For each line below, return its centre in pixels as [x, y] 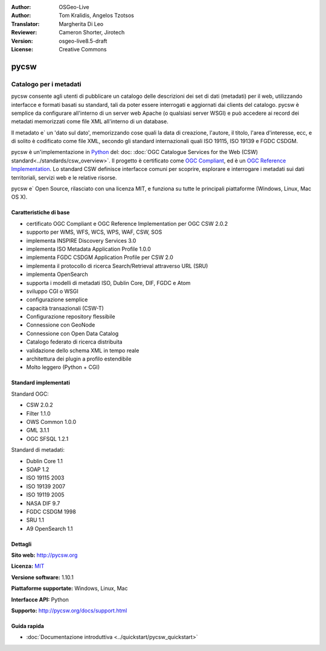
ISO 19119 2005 [45, 495]
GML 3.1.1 [38, 430]
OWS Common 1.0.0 [51, 422]
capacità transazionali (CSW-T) [65, 308]
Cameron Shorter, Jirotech [92, 33]
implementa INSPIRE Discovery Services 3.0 [81, 240]
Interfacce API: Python [40, 599]
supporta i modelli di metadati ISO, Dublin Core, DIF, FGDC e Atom [108, 283]
